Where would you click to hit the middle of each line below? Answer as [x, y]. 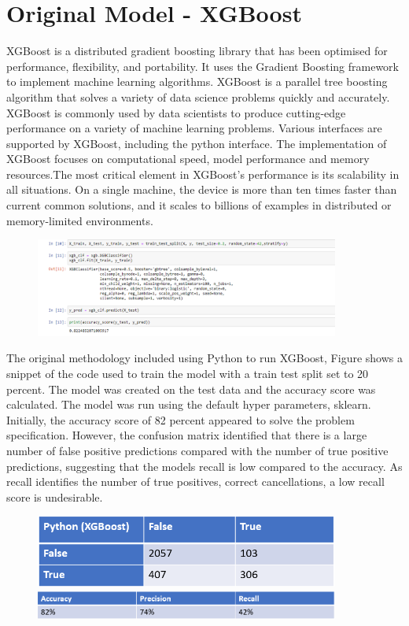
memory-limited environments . [80, 220]
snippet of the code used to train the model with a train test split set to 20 [188, 373]
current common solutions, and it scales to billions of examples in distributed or [199, 205]
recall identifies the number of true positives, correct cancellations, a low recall [195, 482]
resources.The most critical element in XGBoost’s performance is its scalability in [203, 174]
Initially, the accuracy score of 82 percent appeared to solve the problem [181, 419]
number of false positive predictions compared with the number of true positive [197, 450]
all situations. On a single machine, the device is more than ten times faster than [202, 189]
